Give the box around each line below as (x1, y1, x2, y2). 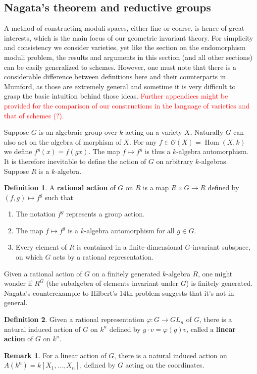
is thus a (145, 146, 171, 157)
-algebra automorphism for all (84, 225, 175, 235)
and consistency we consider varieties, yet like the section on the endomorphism (4, 42, 246, 53)
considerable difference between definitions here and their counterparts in (4, 71, 226, 82)
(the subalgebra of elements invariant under (46, 278, 178, 288)
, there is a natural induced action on (114, 350, 227, 360)
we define (4, 146, 32, 157)
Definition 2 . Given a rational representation (4, 314, 145, 324)
